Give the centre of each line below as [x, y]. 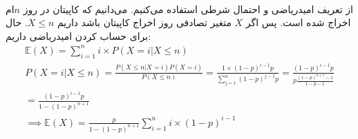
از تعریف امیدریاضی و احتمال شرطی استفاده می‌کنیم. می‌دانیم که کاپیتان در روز [188, 9]
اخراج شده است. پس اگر [298, 22]
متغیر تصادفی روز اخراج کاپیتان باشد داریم [144, 22]
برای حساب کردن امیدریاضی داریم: [78, 35]
